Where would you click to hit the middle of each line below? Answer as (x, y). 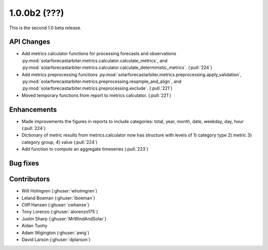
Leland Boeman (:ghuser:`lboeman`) (58, 198)
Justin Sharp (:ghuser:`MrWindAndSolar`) (64, 219)
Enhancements (33, 109)
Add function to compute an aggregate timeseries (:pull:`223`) (85, 149)
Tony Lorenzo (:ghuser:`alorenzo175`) (60, 212)
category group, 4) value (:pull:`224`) (60, 142)
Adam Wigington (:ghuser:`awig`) (55, 233)
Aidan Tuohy (34, 226)
